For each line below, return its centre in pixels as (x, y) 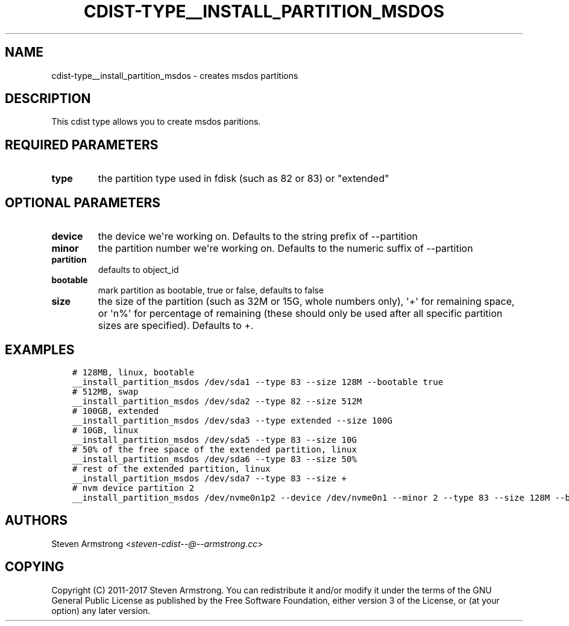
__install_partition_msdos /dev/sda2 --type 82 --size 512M (217, 401)
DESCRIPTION (48, 99)
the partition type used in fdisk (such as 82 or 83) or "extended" (244, 179)
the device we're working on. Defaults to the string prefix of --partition (258, 236)
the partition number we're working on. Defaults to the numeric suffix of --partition (285, 249)
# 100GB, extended (115, 411)
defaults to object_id (138, 270)
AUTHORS (36, 521)
